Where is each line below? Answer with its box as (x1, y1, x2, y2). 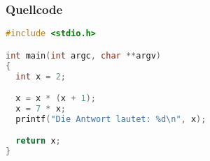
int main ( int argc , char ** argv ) (6, 50, 162, 61)
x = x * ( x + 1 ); (15, 93, 96, 104)
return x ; (15, 136, 61, 146)
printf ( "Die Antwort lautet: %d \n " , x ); (15, 114, 206, 124)
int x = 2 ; (15, 71, 66, 82)
